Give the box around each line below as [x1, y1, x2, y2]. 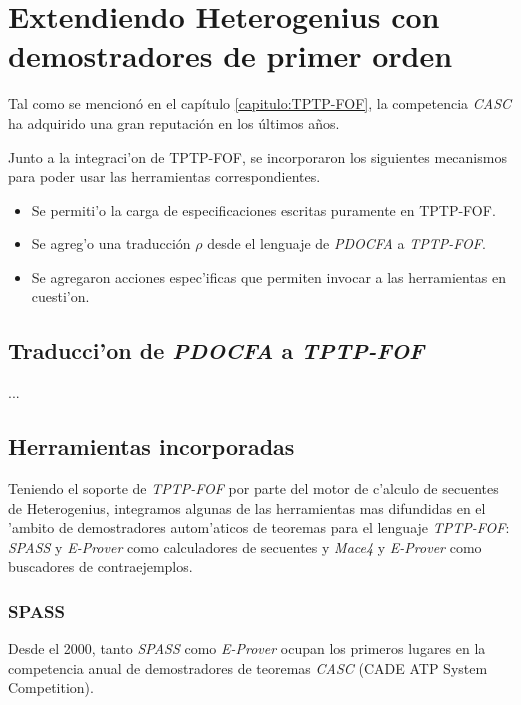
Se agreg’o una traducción [31, 233, 191, 254]
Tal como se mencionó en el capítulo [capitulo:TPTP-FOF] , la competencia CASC [8, 93, 512, 114]
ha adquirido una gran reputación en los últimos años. [8, 112, 340, 133]
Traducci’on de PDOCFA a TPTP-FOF [8, 335, 425, 366]
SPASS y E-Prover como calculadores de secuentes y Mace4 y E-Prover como [8, 536, 482, 557]
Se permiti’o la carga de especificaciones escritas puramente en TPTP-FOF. [31, 199, 496, 220]
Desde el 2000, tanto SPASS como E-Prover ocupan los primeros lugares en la [8, 638, 486, 659]
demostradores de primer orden [8, 35, 453, 76]
